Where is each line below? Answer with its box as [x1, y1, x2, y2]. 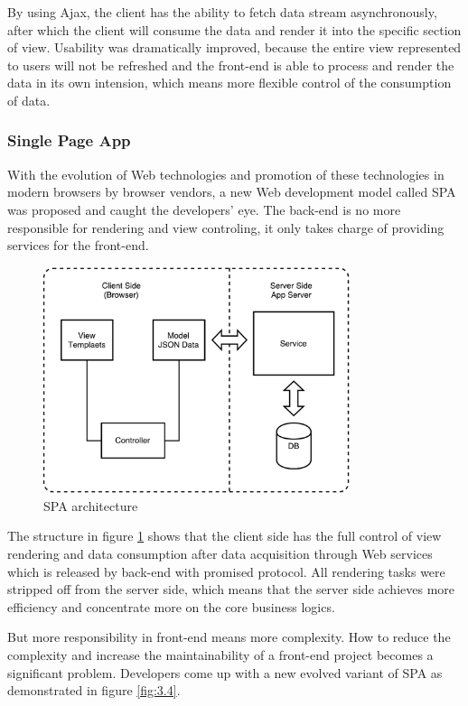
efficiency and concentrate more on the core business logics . [7, 597, 335, 616]
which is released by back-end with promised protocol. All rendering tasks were [7, 562, 445, 581]
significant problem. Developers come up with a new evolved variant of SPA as [7, 663, 443, 682]
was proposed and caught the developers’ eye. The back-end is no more [7, 200, 401, 218]
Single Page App [7, 129, 131, 152]
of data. [7, 90, 51, 109]
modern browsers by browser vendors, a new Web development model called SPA [7, 182, 456, 201]
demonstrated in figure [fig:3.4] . [7, 681, 181, 700]
